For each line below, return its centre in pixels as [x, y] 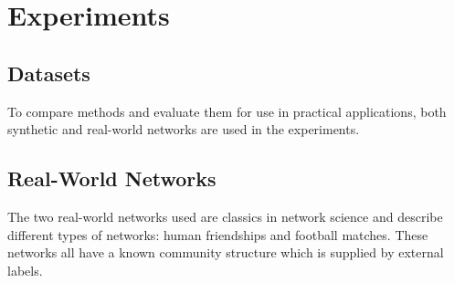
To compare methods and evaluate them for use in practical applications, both [227, 111]
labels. [25, 270]
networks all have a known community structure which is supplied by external [226, 252]
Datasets [49, 73]
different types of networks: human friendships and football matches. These [218, 234]
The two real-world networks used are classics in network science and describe [225, 216]
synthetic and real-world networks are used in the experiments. [184, 129]
